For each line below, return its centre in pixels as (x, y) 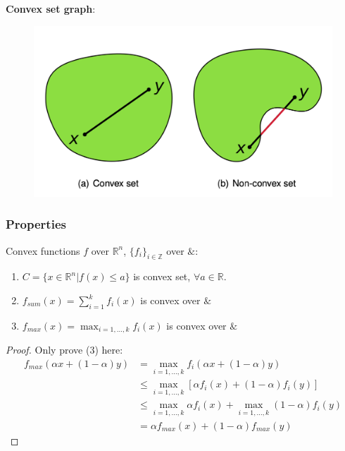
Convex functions (43, 250)
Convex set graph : (51, 8)
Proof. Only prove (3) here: (64, 350)
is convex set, (162, 276)
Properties (36, 224)
